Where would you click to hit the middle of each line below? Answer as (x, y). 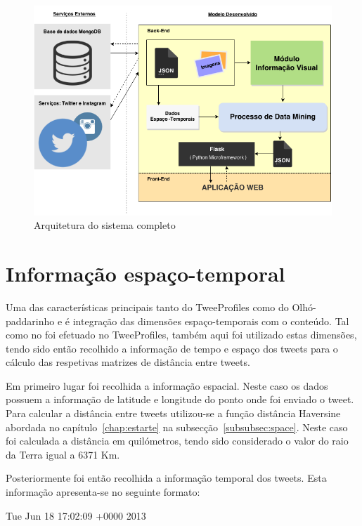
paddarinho (30, 321)
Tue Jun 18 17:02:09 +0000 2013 (76, 515)
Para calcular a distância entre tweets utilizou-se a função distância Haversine (173, 413)
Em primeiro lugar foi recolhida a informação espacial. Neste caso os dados (167, 385)
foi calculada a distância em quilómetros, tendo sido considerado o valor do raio (177, 441)
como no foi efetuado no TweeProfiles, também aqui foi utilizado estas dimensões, (181, 335)
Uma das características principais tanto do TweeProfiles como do (147, 307)
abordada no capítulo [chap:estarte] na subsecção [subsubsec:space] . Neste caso (177, 427)
